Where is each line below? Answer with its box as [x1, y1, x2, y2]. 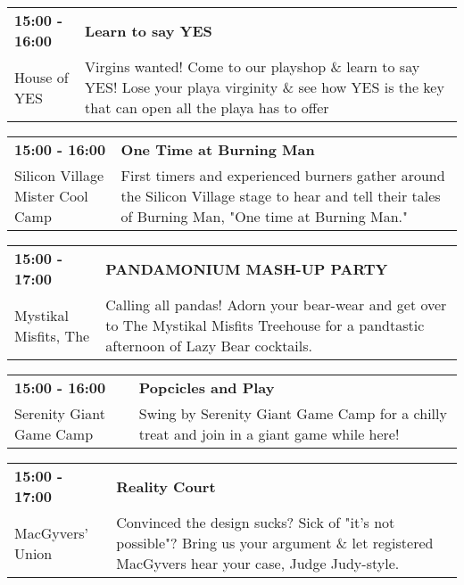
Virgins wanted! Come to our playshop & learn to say [85, 56, 420, 77]
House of [14, 66, 69, 87]
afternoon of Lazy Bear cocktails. [105, 335, 313, 356]
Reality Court [116, 475, 216, 497]
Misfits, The [14, 325, 90, 346]
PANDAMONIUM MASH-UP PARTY [105, 258, 388, 279]
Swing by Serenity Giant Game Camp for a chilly [138, 403, 447, 424]
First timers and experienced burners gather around [120, 165, 445, 185]
